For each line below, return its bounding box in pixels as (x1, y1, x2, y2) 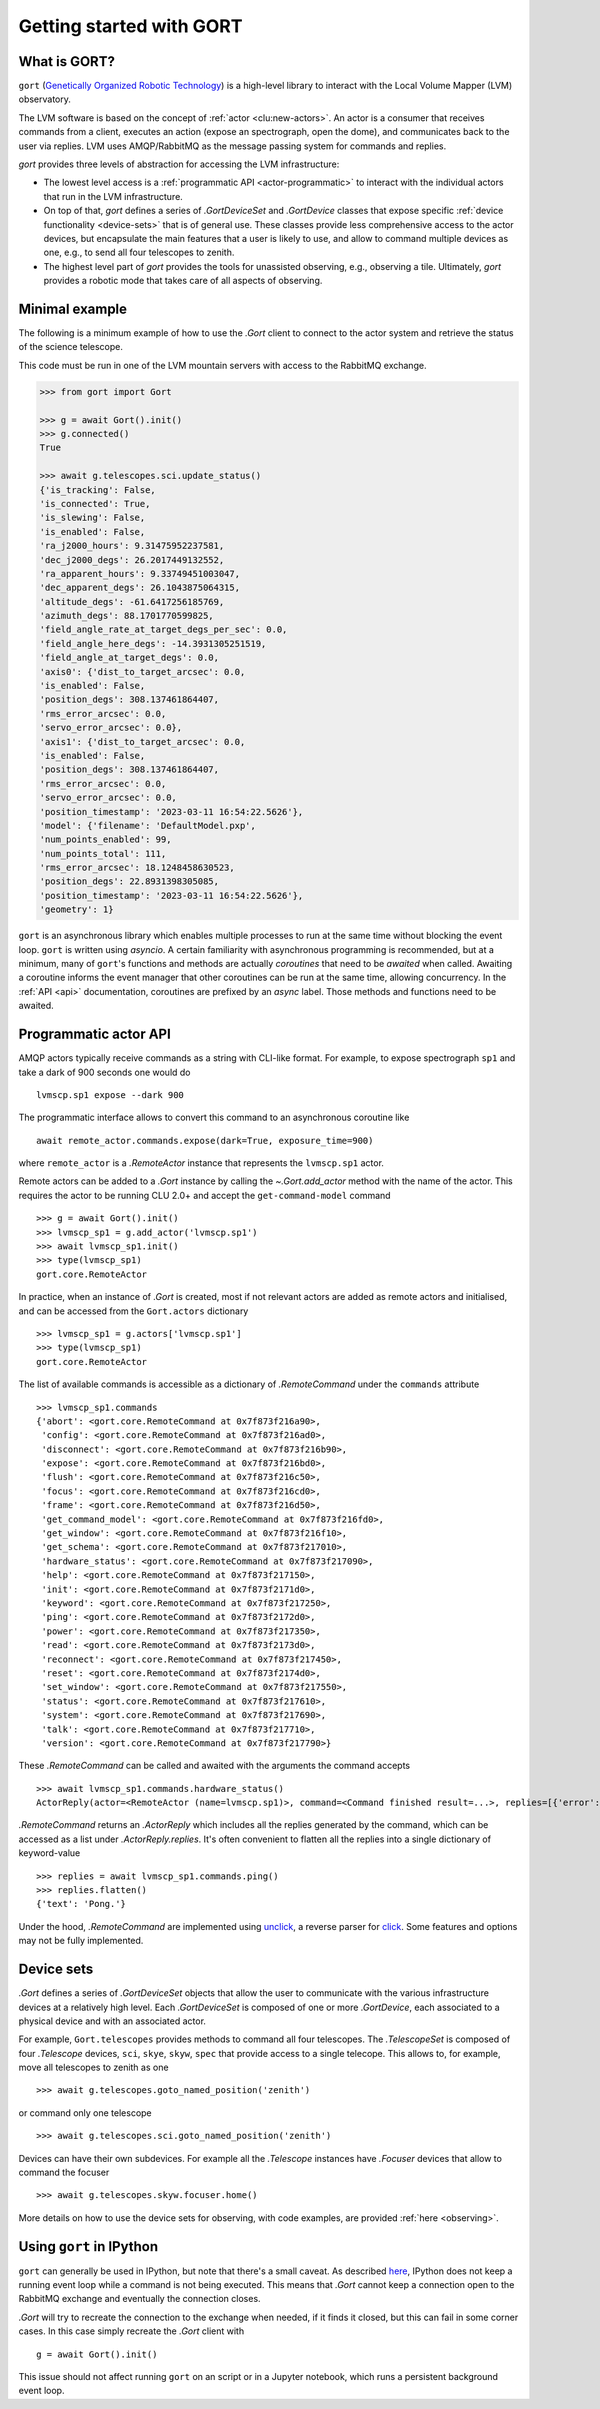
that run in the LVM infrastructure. (43, 190, 184, 202)
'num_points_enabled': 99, (39, 834, 172, 845)
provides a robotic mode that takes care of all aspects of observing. (43, 275, 323, 287)
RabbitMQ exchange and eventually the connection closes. (18, 2293, 261, 2305)
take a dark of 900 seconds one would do (18, 1066, 191, 1078)
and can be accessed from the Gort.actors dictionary (18, 1305, 249, 1317)
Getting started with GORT (18, 15, 243, 37)
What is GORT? (18, 53, 115, 70)
